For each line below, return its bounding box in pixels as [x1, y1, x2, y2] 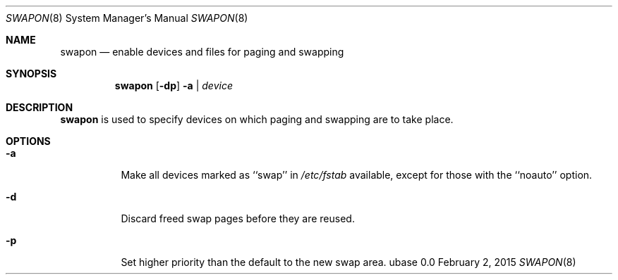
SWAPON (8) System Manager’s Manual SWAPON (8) [6, 12, 248, 24]
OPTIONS [6, 135, 51, 147]
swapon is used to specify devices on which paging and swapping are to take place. [60, 113, 454, 125]
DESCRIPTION [6, 101, 73, 113]
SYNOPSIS [6, 68, 57, 79]
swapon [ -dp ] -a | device [114, 79, 233, 91]
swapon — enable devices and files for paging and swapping [60, 46, 344, 58]
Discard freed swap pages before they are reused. [121, 212, 355, 224]
